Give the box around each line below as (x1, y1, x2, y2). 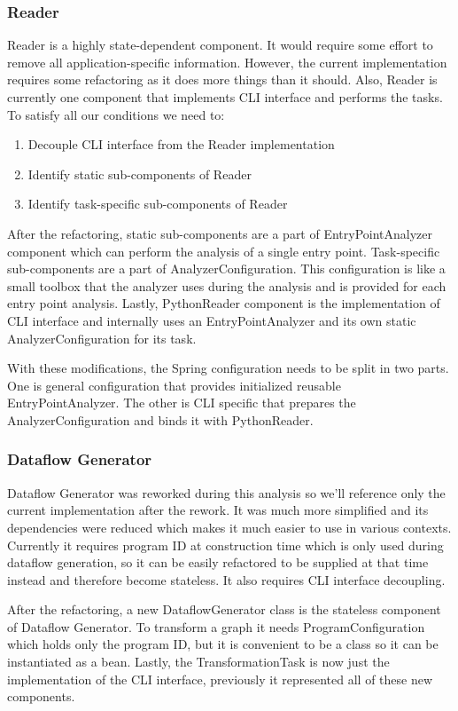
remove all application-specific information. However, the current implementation (7, 52, 447, 71)
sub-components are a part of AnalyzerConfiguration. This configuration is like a (7, 259, 446, 278)
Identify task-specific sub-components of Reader (27, 194, 288, 213)
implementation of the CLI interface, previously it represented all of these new (7, 669, 433, 688)
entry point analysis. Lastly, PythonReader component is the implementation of (7, 294, 440, 312)
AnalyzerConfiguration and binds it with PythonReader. (7, 410, 314, 429)
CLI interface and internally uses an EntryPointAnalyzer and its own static (7, 311, 416, 329)
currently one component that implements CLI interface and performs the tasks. (7, 88, 443, 106)
